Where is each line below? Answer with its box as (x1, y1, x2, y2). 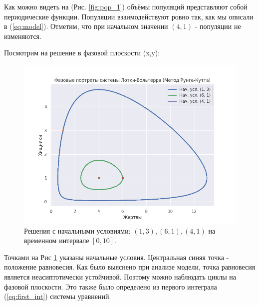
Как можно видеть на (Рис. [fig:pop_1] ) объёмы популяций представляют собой (4, 1, 248, 11)
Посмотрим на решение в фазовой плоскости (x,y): (4, 47, 160, 58)
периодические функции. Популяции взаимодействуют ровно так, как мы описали (4, 11, 254, 21)
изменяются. (4, 30, 41, 41)
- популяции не (195, 21, 241, 31)
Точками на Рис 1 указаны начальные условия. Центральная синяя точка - (4, 252, 229, 262)
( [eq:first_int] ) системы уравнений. (4, 291, 111, 302)
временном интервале (24, 235, 89, 246)
